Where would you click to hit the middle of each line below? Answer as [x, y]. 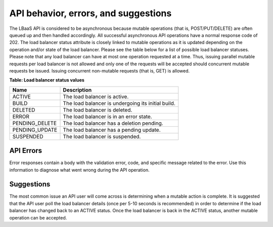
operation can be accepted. [38, 217]
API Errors [26, 151]
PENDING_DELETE [35, 123]
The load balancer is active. [96, 96]
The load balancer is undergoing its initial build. [119, 103]
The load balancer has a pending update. [112, 130]
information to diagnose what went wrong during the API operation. [79, 170]
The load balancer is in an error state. [107, 117]
